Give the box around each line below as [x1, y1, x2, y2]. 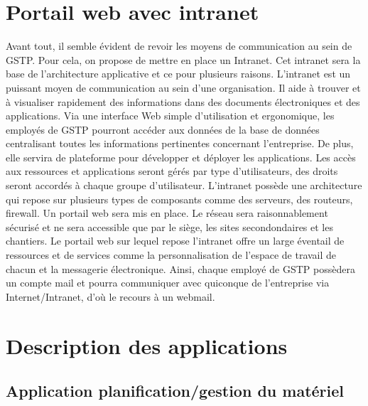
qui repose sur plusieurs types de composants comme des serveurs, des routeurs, [6, 191, 353, 206]
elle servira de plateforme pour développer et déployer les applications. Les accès [6, 149, 356, 164]
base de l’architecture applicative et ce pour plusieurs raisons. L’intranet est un [6, 66, 351, 81]
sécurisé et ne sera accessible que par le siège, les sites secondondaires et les [6, 219, 333, 234]
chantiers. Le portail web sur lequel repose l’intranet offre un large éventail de [6, 233, 345, 248]
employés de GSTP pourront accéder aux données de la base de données [6, 122, 320, 137]
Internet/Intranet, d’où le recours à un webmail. [6, 289, 215, 304]
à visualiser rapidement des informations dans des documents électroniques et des [6, 94, 360, 109]
